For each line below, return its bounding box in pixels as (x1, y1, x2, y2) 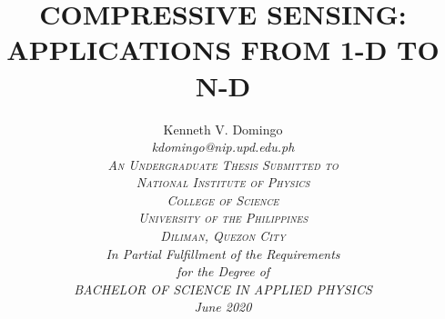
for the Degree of (176, 262, 270, 281)
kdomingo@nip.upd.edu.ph (151, 137, 295, 156)
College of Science (167, 190, 279, 209)
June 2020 (194, 297, 252, 316)
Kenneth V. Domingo (163, 119, 283, 138)
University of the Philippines (137, 208, 308, 227)
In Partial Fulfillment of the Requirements (106, 244, 340, 263)
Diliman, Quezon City (160, 226, 286, 245)
